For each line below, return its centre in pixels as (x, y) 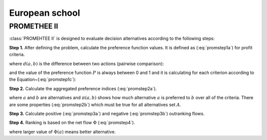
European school (44, 13)
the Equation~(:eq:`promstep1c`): (43, 79)
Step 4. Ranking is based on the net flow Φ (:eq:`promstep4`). (72, 123)
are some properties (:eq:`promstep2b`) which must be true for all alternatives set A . (95, 105)
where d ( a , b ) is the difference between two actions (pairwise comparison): (87, 64)
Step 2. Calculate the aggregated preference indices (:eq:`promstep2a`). (83, 88)
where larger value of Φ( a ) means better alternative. (63, 132)
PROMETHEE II (34, 26)
